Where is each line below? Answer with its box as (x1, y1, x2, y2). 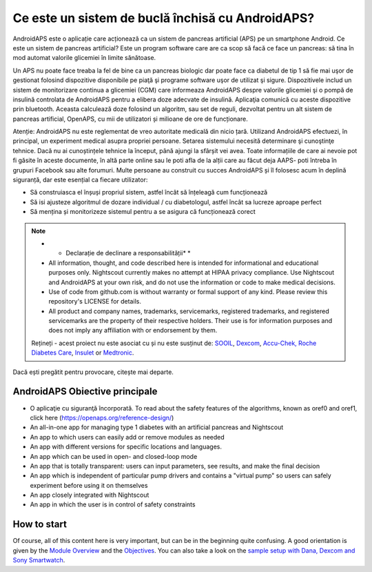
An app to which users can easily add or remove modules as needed (30, 433, 225, 441)
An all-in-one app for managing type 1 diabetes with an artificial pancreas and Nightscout (30, 423, 284, 431)
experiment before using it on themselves (30, 481, 148, 489)
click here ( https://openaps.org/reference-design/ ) (30, 413, 174, 422)
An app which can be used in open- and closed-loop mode (30, 452, 198, 460)
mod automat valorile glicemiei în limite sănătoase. (12, 54, 156, 62)
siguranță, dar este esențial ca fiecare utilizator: (12, 176, 148, 184)
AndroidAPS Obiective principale (12, 386, 158, 397)
